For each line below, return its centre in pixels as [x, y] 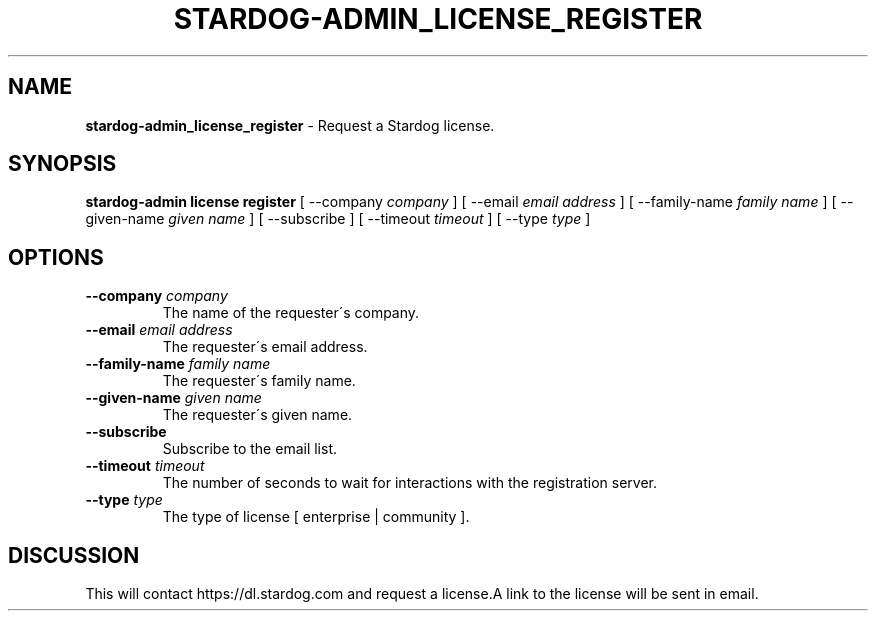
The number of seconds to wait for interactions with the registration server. [410, 483]
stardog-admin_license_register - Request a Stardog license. [290, 125]
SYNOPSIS [62, 164]
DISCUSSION [74, 555]
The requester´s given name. [257, 415]
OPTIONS [56, 257]
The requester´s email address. [265, 347]
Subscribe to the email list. [250, 449]
